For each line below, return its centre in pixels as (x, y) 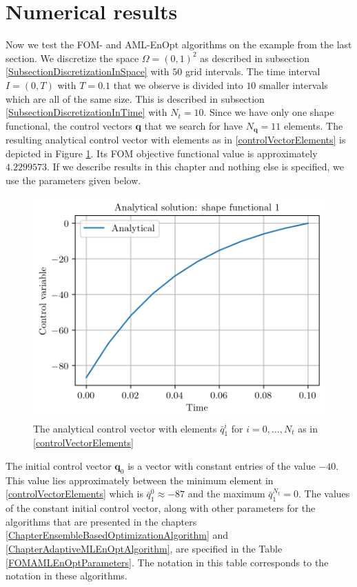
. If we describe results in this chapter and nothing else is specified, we (195, 167)
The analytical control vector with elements (125, 428)
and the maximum (226, 494)
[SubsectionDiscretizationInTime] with (86, 112)
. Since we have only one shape (269, 112)
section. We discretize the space (72, 58)
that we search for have (194, 125)
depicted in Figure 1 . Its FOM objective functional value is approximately (162, 153)
